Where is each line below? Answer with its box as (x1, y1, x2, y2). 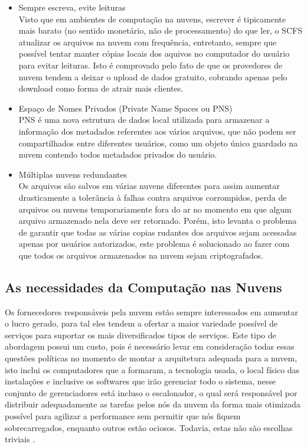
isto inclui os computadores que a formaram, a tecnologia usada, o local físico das (5, 363, 300, 376)
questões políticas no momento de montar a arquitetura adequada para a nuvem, (5, 352, 298, 364)
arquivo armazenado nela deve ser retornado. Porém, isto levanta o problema (18, 214, 297, 227)
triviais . (5, 433, 35, 445)
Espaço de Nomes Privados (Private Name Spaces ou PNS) (18, 102, 233, 114)
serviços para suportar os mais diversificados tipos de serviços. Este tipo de (5, 328, 276, 341)
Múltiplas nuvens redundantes (18, 168, 128, 180)
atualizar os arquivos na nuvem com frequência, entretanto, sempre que (18, 35, 277, 48)
